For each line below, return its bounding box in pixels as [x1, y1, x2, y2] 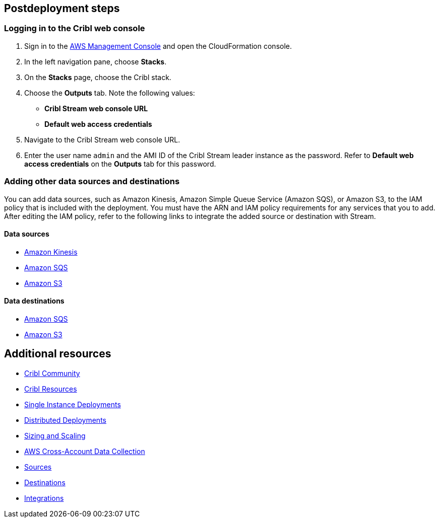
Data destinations [4, 296, 65, 306]
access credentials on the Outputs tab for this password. [24, 159, 216, 168]
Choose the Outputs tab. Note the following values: [24, 88, 195, 97]
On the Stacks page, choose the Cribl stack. [24, 72, 171, 82]
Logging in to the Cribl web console [4, 23, 145, 34]
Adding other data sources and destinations [4, 176, 180, 187]
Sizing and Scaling [24, 431, 86, 440]
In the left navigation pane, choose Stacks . [24, 57, 167, 66]
